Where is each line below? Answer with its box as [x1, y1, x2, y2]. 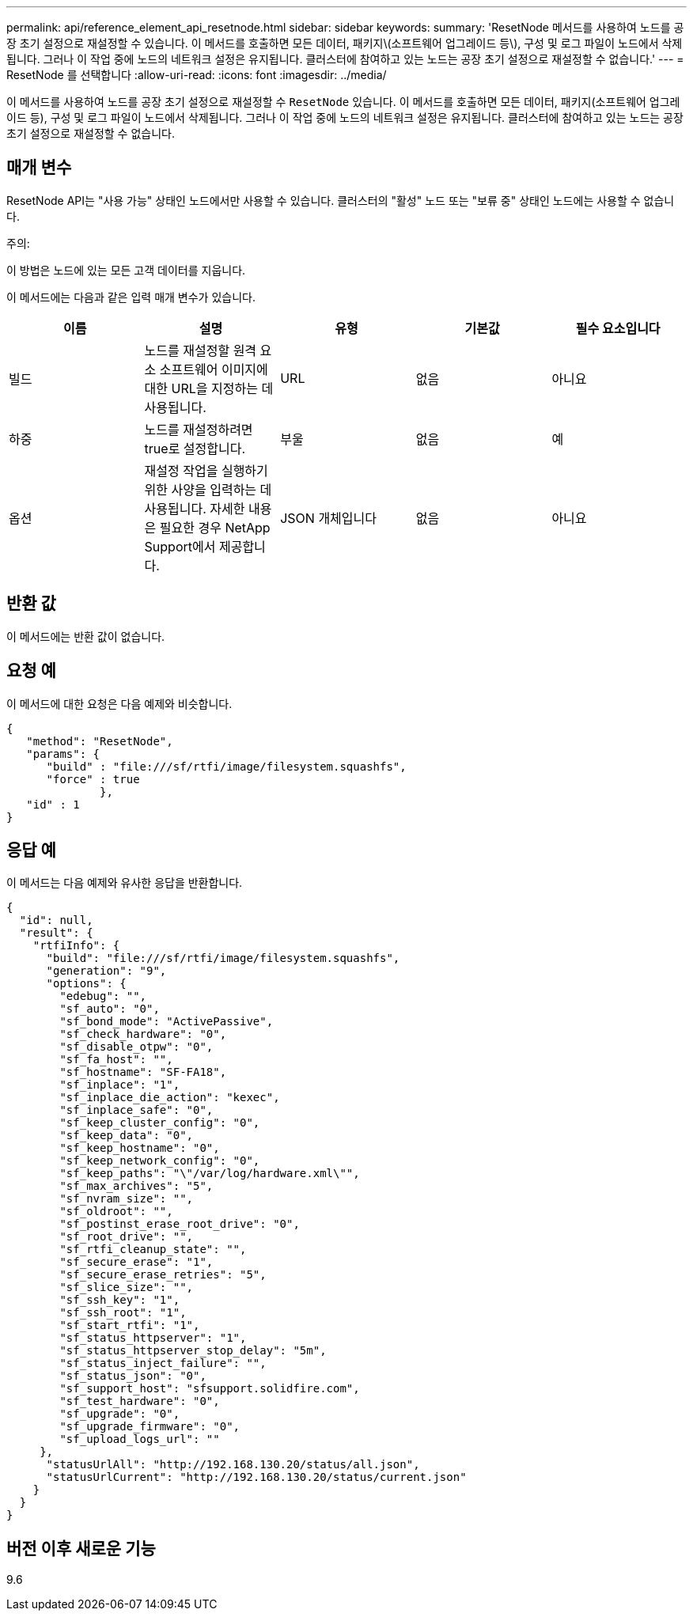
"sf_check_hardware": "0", [59, 1028, 227, 1041]
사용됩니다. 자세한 [144, 500, 245, 517]
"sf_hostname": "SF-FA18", [59, 1066, 227, 1079]
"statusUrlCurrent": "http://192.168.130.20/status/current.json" [46, 1471, 467, 1484]
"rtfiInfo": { [32, 939, 120, 952]
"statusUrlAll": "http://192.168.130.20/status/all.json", [46, 1458, 420, 1471]
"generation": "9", [46, 964, 167, 978]
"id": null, [19, 914, 93, 927]
